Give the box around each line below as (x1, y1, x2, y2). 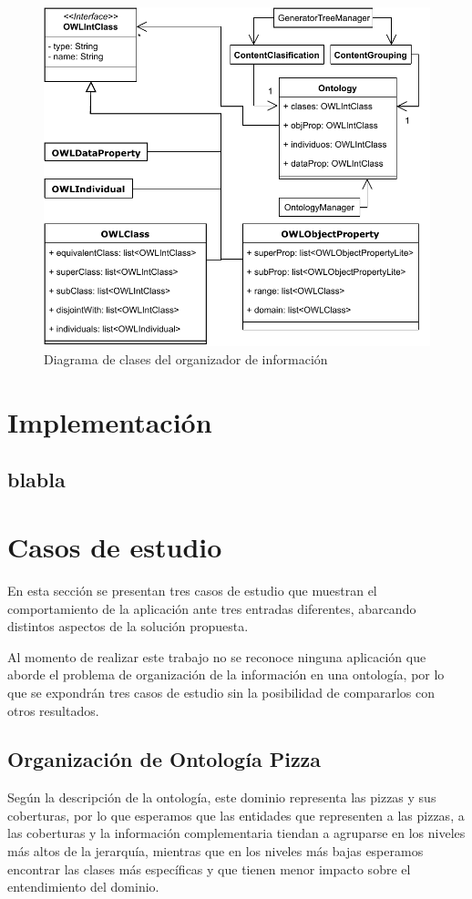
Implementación (7, 403, 212, 440)
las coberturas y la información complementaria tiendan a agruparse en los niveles (7, 823, 466, 843)
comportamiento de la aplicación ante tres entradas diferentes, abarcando (7, 598, 416, 618)
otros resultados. (7, 700, 99, 720)
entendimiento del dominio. (7, 877, 159, 896)
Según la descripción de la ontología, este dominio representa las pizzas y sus (7, 788, 436, 807)
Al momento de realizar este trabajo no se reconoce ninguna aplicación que (7, 647, 426, 666)
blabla (7, 465, 66, 494)
